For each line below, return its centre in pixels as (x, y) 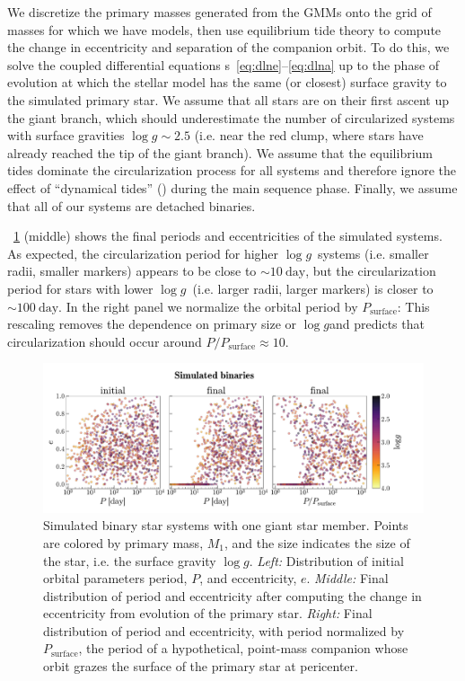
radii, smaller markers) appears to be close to (132, 271)
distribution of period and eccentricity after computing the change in (232, 595)
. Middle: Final (347, 578)
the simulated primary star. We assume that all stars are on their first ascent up (228, 99)
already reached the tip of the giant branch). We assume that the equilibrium (220, 152)
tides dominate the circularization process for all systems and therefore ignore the (232, 170)
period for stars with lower (80, 288)
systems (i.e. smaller (373, 253)
